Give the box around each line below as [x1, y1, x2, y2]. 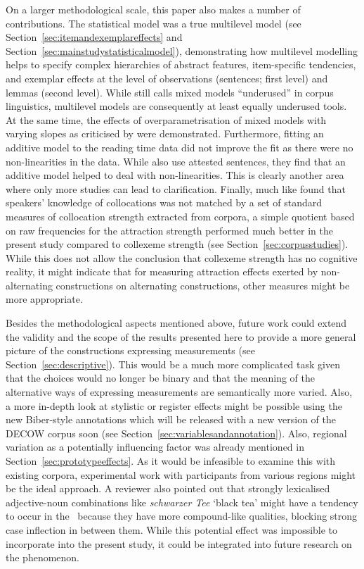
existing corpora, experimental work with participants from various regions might [6, 467, 356, 482]
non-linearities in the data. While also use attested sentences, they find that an [6, 154, 346, 168]
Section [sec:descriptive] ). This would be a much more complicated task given [6, 356, 340, 371]
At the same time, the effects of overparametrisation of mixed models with [6, 112, 327, 127]
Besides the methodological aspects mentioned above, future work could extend [6, 315, 347, 330]
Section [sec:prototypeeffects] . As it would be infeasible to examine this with [6, 454, 336, 468]
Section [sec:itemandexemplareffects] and [6, 30, 183, 44]
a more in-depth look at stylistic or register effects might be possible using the [6, 398, 342, 413]
